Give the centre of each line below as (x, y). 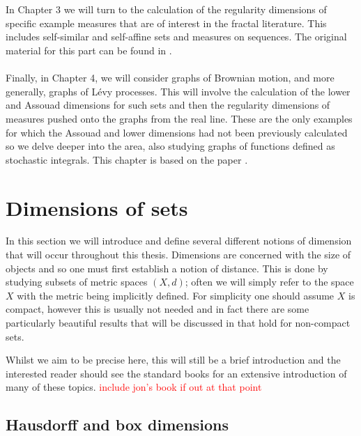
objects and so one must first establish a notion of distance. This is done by (167, 268)
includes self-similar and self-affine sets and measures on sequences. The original (176, 37)
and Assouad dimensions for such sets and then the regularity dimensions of (168, 105)
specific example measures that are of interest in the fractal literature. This (166, 23)
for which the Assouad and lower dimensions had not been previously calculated (177, 132)
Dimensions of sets (97, 207)
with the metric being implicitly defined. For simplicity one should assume (176, 295)
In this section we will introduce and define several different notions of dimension (179, 241)
